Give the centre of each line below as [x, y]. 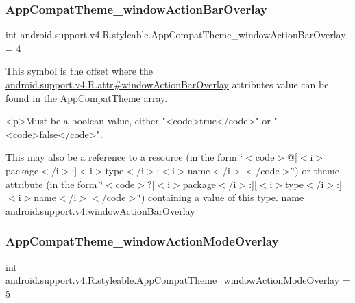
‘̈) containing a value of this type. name [221, 197]
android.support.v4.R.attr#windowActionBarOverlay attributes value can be [167, 84]
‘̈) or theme [316, 170]
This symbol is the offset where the [79, 71]
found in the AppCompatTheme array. [87, 97]
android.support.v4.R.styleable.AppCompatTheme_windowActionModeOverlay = [178, 280]
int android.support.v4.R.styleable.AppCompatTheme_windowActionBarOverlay [176, 35]
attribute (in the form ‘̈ [54, 184]
